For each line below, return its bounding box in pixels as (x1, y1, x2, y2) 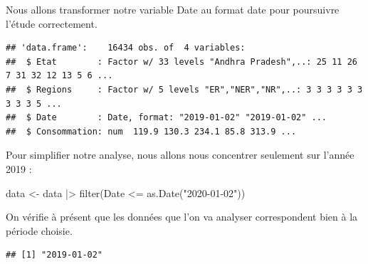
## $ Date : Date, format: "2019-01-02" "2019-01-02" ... (6, 112, 327, 123)
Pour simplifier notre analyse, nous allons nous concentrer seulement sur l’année (6, 147, 354, 162)
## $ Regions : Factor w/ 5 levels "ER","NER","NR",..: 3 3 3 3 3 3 (6, 84, 363, 95)
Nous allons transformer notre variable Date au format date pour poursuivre (6, 2, 340, 16)
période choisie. (6, 223, 73, 238)
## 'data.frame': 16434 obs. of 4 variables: (6, 43, 246, 53)
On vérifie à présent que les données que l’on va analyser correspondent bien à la (6, 209, 358, 224)
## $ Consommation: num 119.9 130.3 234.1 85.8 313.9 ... (6, 126, 297, 137)
